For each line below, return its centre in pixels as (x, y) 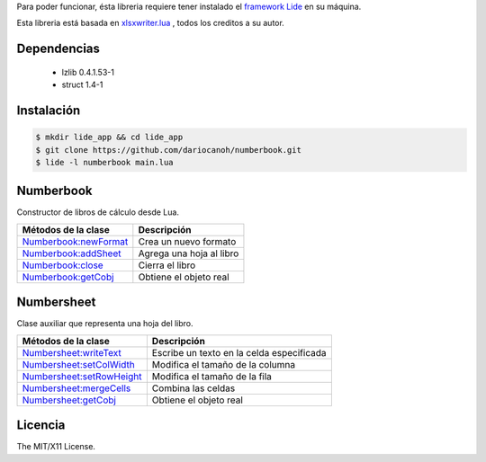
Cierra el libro (167, 265)
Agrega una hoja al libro (189, 253)
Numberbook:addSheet (72, 253)
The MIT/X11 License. (56, 447)
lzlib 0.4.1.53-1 (88, 72)
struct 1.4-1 (82, 84)
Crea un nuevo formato (187, 241)
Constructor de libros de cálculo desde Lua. (98, 212)
